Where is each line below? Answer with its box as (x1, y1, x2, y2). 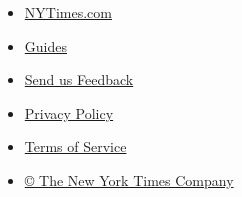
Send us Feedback (24, 69, 134, 90)
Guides (24, 35, 67, 56)
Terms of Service (24, 136, 127, 157)
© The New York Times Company (24, 169, 234, 190)
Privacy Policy (24, 102, 114, 123)
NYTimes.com (24, 2, 112, 22)
